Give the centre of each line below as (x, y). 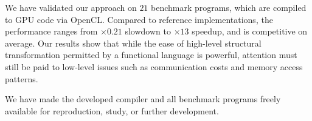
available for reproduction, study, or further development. (112, 110)
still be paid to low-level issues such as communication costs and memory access (154, 66)
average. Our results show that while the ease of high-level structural (133, 43)
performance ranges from (51, 31)
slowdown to (148, 31)
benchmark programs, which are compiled (229, 7)
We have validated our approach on (71, 7)
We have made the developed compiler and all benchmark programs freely (143, 99)
